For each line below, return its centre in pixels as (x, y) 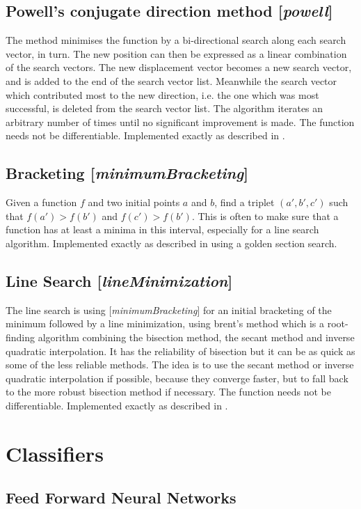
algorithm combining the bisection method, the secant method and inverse (196, 337)
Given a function (41, 202)
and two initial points (134, 202)
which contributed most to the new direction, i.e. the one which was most (162, 94)
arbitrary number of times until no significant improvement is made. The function (180, 122)
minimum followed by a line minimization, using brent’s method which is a (165, 323)
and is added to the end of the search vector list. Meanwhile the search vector (171, 80)
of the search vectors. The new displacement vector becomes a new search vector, (179, 67)
